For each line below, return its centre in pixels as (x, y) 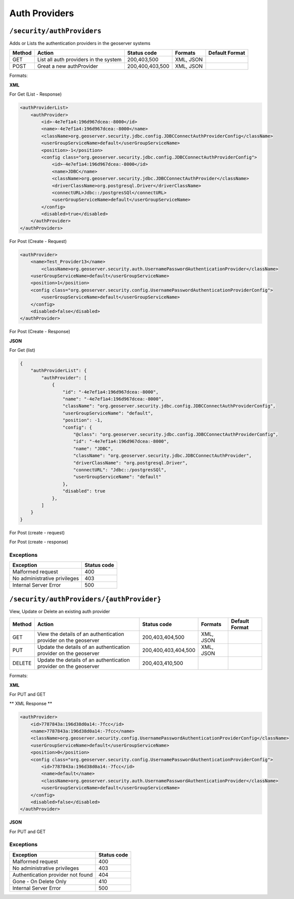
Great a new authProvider (68, 66)
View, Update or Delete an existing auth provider (60, 611)
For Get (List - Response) (36, 94)
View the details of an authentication (81, 634)
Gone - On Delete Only (39, 881)
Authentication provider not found (53, 875)
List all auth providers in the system (79, 60)
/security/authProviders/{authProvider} (85, 599)
